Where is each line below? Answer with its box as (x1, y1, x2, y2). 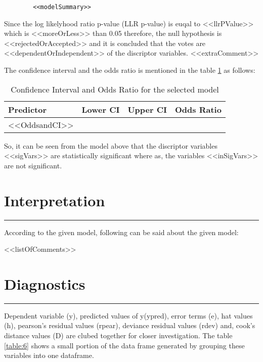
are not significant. (4, 160, 62, 170)
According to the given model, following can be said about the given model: (4, 227, 239, 237)
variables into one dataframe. (4, 350, 94, 360)
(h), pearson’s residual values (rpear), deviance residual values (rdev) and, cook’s (4, 320, 255, 331)
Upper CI (127, 103, 167, 115)
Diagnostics (4, 273, 85, 294)
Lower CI (81, 103, 120, 115)
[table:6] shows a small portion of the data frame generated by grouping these (4, 340, 245, 350)
